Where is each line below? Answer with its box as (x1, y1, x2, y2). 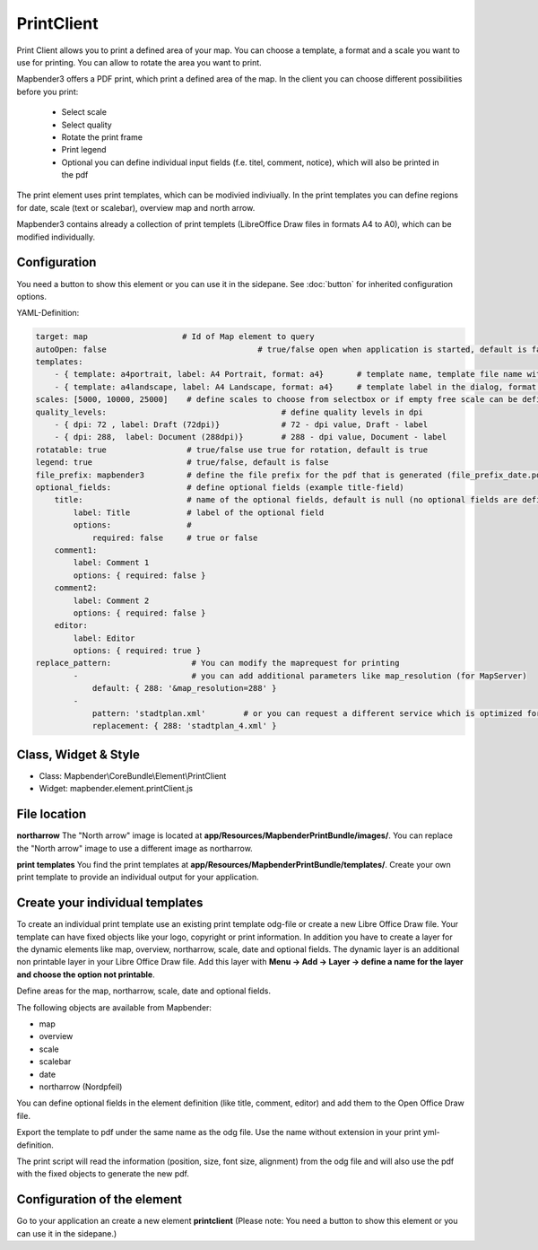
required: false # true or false (91, 532, 258, 543)
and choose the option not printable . (16, 969, 156, 980)
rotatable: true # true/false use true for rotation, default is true (35, 444, 429, 455)
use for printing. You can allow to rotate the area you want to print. (16, 57, 262, 67)
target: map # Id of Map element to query (35, 332, 315, 342)
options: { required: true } (73, 646, 202, 656)
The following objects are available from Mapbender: (16, 1001, 213, 1013)
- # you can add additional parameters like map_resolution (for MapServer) (73, 670, 528, 681)
